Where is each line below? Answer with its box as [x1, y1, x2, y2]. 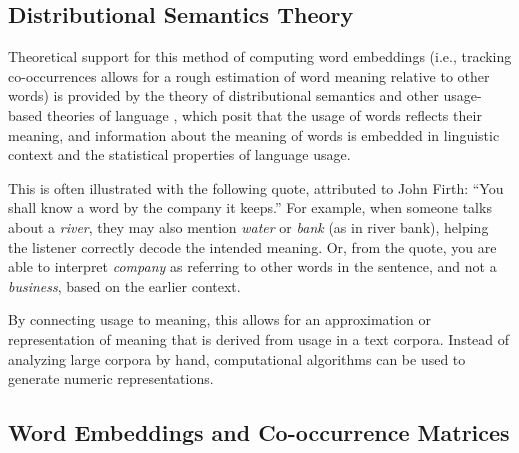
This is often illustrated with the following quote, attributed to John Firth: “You [8, 177, 504, 198]
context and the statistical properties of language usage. [8, 144, 351, 165]
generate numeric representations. [8, 368, 214, 389]
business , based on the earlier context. [8, 275, 241, 296]
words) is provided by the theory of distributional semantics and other [8, 85, 439, 106]
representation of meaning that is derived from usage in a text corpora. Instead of [8, 328, 510, 349]
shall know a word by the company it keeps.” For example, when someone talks [8, 197, 492, 218]
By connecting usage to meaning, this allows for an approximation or [8, 309, 431, 330]
